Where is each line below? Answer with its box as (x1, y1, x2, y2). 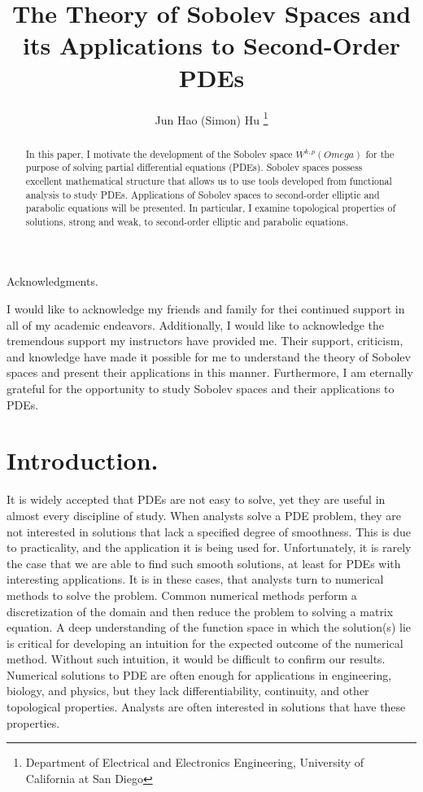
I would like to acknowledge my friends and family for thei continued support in (7, 300, 405, 317)
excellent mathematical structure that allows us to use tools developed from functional (25, 173, 392, 187)
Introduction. (7, 444, 159, 477)
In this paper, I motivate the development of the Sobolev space (25, 147, 293, 160)
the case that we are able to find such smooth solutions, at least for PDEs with (7, 554, 401, 571)
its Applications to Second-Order (23, 28, 400, 62)
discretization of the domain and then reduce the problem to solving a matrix (7, 602, 394, 619)
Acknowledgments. (7, 273, 98, 290)
